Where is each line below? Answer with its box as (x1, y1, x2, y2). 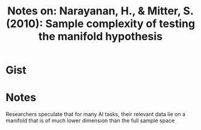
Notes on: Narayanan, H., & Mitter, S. (7, 4, 194, 18)
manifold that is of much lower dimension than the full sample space (5, 117, 175, 124)
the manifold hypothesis (38, 30, 163, 43)
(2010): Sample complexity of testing (5, 17, 196, 31)
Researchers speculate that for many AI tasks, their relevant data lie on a (5, 111, 186, 118)
